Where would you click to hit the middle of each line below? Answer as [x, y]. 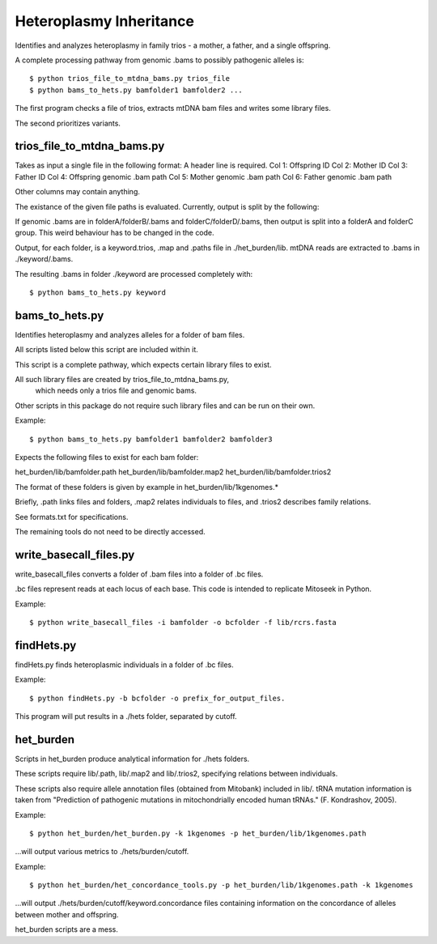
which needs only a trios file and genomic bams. [116, 391]
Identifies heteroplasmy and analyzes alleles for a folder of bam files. [130, 334]
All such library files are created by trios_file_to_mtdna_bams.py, [122, 379]
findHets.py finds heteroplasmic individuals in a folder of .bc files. [124, 665]
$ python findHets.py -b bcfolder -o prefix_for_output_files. [157, 698]
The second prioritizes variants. [68, 123]
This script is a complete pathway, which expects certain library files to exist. [143, 364]
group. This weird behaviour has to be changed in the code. [115, 233]
